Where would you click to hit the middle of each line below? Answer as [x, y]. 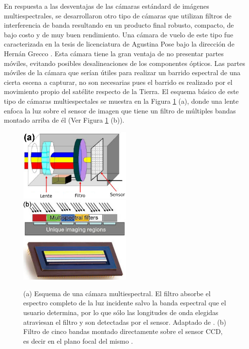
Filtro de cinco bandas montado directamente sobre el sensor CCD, [123, 331]
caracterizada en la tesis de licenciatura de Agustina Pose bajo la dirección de [119, 44]
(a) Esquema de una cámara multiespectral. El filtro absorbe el [117, 293]
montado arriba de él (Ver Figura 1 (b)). [64, 120]
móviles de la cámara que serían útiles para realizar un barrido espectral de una [122, 72]
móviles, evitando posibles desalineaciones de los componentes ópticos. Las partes [124, 63]
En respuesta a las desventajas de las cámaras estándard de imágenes [107, 6]
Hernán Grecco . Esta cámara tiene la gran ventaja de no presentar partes [114, 53]
